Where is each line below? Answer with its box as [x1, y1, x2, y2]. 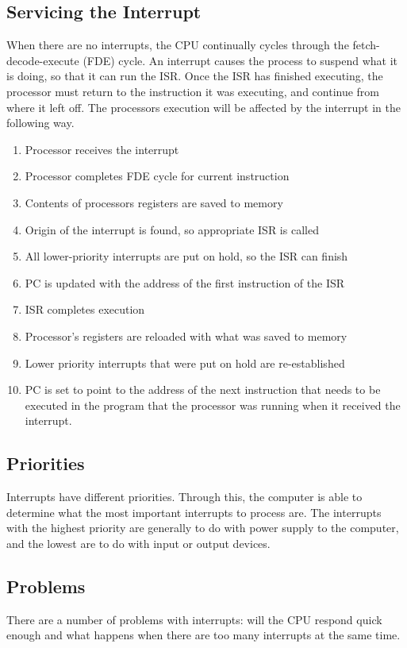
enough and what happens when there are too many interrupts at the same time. [6, 627, 401, 643]
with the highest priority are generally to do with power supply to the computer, [6, 519, 399, 536]
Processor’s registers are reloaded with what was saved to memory [25, 327, 347, 344]
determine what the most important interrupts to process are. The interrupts [6, 503, 382, 520]
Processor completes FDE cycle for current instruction [25, 168, 290, 184]
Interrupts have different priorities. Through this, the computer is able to [6, 488, 363, 505]
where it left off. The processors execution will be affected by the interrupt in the [6, 98, 401, 115]
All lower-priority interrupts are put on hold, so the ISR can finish [25, 248, 348, 264]
